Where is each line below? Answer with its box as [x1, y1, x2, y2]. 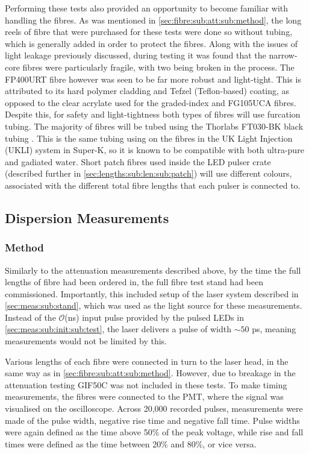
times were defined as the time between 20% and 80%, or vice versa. [5, 437, 257, 450]
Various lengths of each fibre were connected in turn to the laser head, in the [5, 355, 289, 367]
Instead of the [5, 311, 56, 323]
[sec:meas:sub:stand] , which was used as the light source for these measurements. [5, 299, 302, 312]
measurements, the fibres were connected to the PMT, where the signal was [5, 390, 284, 403]
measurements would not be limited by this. [5, 335, 167, 347]
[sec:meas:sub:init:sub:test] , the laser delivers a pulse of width [5, 323, 231, 335]
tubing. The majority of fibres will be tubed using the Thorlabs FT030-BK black [5, 119, 304, 132]
